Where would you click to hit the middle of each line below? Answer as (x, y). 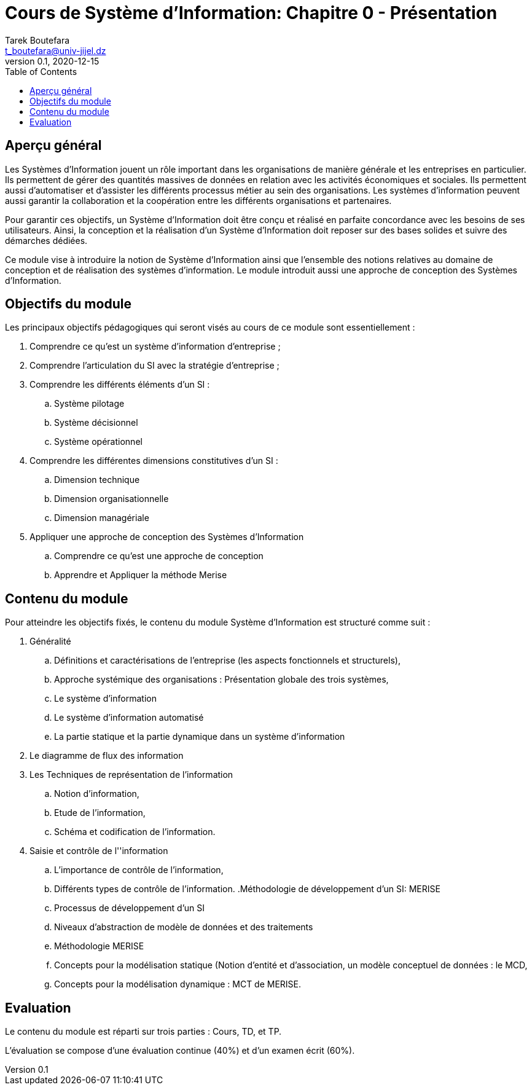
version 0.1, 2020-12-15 (52, 61)
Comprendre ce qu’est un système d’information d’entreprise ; (155, 347)
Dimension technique (97, 480)
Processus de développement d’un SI (130, 908)
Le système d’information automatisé (129, 718)
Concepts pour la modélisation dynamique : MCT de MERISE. (178, 984)
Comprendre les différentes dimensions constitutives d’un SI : (154, 461)
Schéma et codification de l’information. (135, 832)
